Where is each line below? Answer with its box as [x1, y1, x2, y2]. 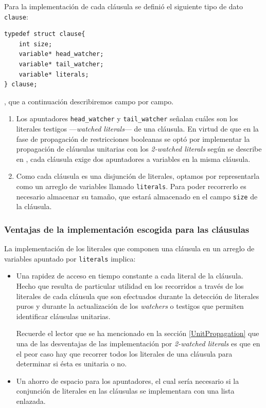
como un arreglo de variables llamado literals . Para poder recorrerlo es [16, 181, 246, 192]
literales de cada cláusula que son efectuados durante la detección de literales [16, 290, 259, 301]
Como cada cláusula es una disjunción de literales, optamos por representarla [16, 171, 260, 181]
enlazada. [16, 395, 46, 406]
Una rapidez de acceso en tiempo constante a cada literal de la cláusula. [16, 270, 243, 281]
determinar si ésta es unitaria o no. [16, 358, 127, 369]
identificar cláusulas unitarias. [16, 310, 111, 321]
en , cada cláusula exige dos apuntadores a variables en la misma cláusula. [16, 153, 251, 164]
